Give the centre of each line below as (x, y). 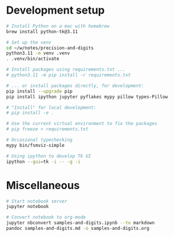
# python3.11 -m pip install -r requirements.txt (69, 75)
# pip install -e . (30, 113)
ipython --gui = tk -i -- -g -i (43, 161)
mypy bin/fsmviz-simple (36, 145)
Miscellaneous (43, 185)
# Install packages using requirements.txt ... (66, 70)
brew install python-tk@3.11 (42, 31)
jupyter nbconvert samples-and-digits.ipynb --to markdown (80, 223)
